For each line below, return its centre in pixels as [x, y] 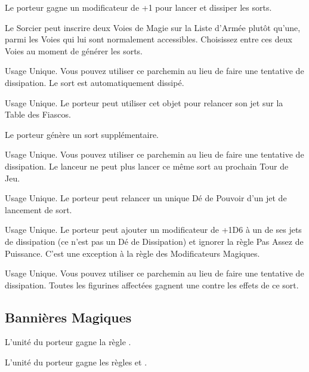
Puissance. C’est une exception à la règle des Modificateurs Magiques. [132, 253]
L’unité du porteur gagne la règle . [68, 342]
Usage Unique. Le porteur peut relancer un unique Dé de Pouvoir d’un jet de [146, 198]
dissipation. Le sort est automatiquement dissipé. [95, 82]
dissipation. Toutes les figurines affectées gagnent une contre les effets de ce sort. [152, 285]
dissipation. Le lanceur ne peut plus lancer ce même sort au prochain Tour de [147, 166]
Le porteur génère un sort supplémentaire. [82, 134]
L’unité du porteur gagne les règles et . [76, 362]
